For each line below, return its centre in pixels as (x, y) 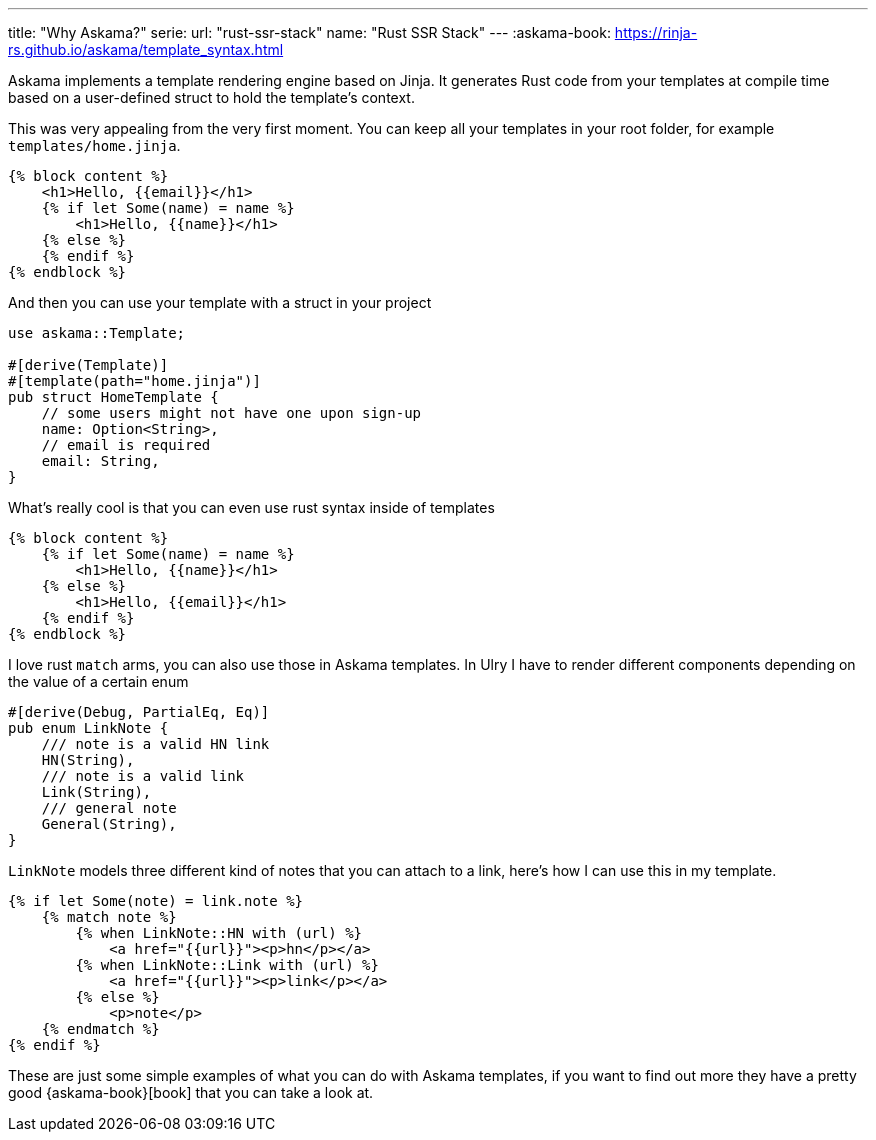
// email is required (126, 445)
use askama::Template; (97, 333)
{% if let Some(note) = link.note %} (156, 901)
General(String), (109, 824)
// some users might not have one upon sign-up (231, 413)
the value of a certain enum (98, 681)
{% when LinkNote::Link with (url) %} (227, 965)
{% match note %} (109, 917)
